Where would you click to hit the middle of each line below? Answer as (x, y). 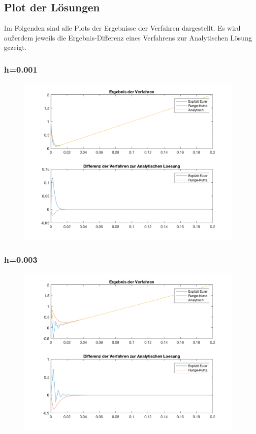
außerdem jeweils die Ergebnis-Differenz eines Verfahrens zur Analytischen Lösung (128, 37)
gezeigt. (15, 47)
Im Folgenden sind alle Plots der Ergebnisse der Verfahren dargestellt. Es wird (122, 28)
